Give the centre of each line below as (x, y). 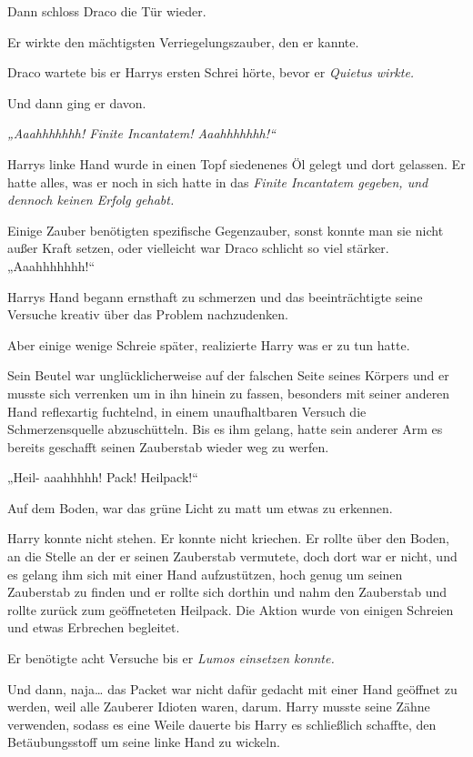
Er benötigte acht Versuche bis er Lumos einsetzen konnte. (171, 658)
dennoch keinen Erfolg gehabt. (91, 200)
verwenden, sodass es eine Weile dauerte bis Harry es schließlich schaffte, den (222, 724)
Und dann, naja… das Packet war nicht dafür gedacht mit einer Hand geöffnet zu (232, 688)
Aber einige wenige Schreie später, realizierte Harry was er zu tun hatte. (209, 344)
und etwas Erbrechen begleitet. (94, 627)
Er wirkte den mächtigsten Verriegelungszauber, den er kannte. (183, 41)
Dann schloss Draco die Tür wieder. (107, 11)
